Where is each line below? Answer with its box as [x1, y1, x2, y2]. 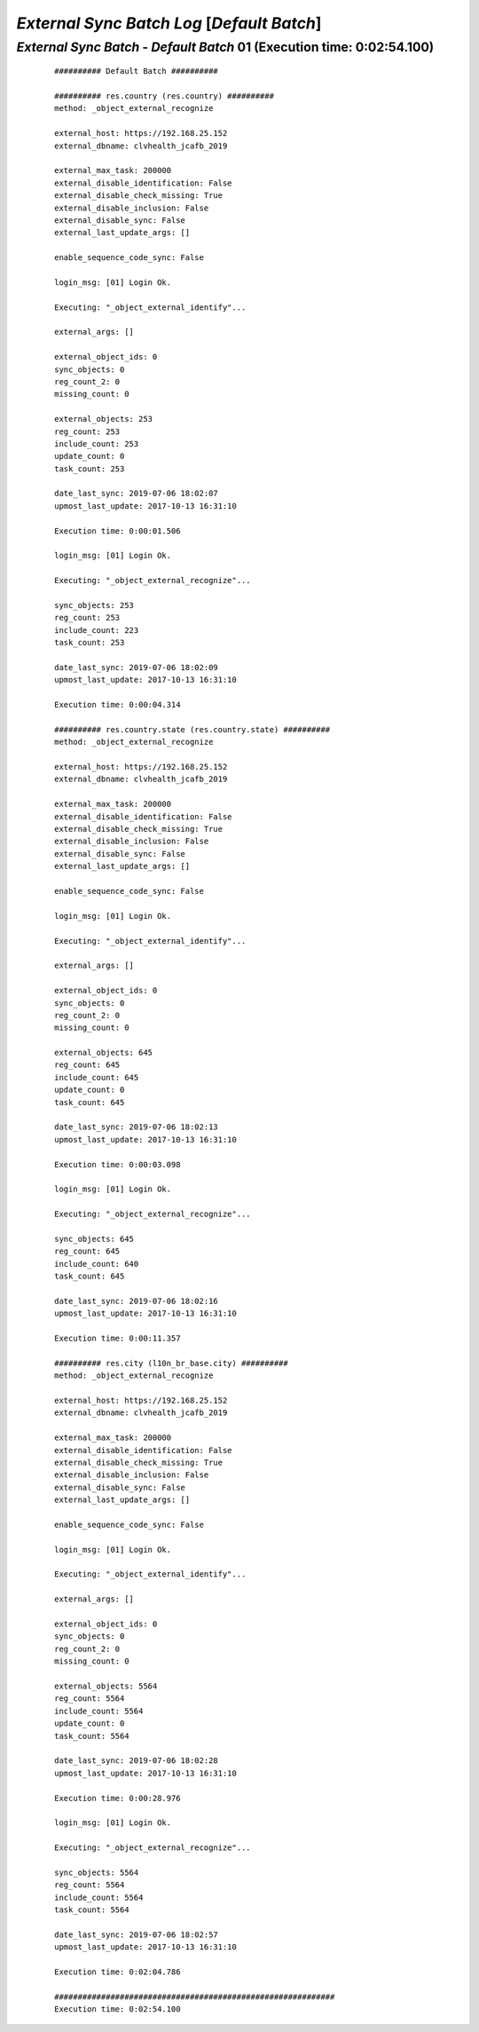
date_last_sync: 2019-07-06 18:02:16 [54, 1296, 219, 1306]
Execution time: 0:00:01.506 [54, 526, 181, 536]
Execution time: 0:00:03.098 [54, 1159, 181, 1169]
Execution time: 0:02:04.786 [54, 1966, 181, 1977]
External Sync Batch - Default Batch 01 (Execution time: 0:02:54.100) [16, 39, 435, 55]
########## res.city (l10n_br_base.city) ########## [54, 1358, 288, 1368]
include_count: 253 [54, 439, 139, 448]
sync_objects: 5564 [54, 1867, 139, 1878]
